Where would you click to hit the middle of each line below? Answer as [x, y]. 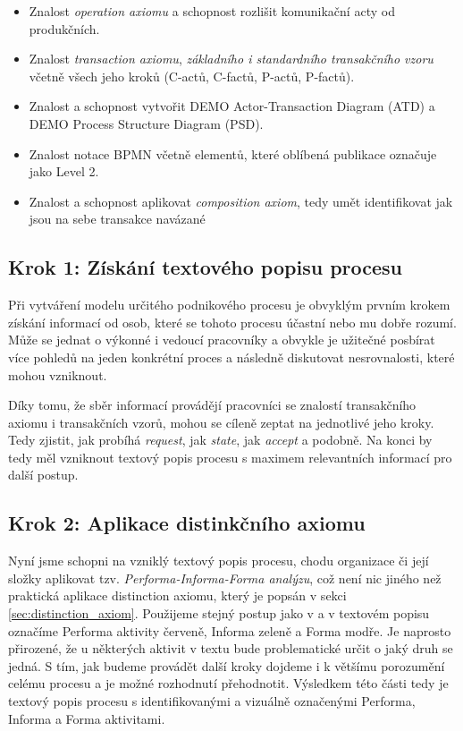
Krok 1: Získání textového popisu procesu [206, 267]
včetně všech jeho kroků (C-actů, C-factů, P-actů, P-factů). [192, 76]
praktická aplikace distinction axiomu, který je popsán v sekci [177, 595]
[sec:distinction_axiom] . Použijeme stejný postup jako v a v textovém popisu [219, 613]
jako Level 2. [64, 171]
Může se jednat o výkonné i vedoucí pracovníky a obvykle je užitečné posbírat [222, 340]
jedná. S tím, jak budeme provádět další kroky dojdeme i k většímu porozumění [227, 665]
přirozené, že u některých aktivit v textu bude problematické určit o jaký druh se [231, 648]
